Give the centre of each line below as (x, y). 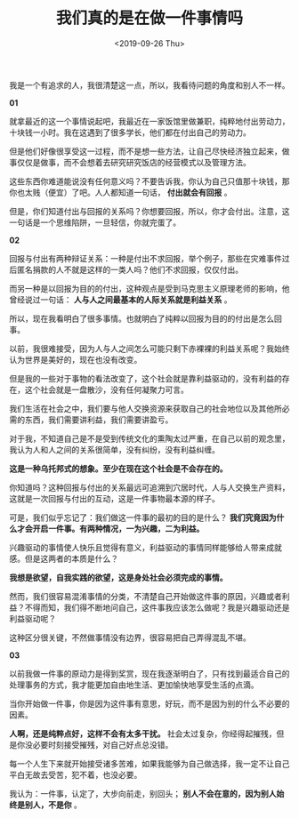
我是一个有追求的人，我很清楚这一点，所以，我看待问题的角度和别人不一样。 (149, 84)
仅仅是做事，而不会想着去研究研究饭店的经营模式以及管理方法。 (133, 162)
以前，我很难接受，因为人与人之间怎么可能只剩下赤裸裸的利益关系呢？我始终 (149, 349)
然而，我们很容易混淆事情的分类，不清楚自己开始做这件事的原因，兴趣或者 (145, 596)
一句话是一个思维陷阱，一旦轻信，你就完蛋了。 (95, 222)
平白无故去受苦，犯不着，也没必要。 (76, 774)
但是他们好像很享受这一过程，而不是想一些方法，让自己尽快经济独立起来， (145, 151)
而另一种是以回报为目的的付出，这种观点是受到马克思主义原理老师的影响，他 (149, 288)
